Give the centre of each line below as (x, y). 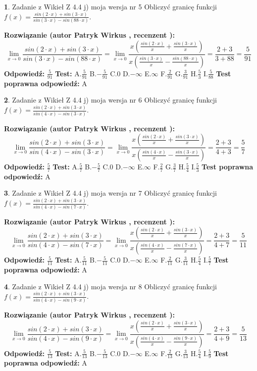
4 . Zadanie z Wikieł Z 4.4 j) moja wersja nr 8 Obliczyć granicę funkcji (110, 286)
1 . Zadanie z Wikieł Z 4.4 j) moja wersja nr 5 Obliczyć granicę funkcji (110, 6)
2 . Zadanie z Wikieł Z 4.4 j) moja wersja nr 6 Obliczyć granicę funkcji (110, 100)
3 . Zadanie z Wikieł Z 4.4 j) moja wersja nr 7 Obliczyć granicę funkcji (110, 193)
